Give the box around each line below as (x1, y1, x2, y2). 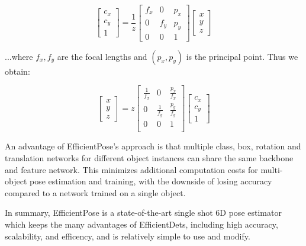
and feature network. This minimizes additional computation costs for (5, 163, 258, 175)
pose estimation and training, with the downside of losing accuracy (29, 175, 272, 187)
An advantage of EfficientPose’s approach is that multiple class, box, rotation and (5, 140, 301, 152)
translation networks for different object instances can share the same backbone (5, 152, 294, 164)
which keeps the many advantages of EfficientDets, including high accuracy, (5, 218, 278, 230)
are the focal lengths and (57, 50, 147, 62)
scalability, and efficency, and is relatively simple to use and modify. (5, 229, 250, 242)
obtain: (5, 65, 30, 77)
